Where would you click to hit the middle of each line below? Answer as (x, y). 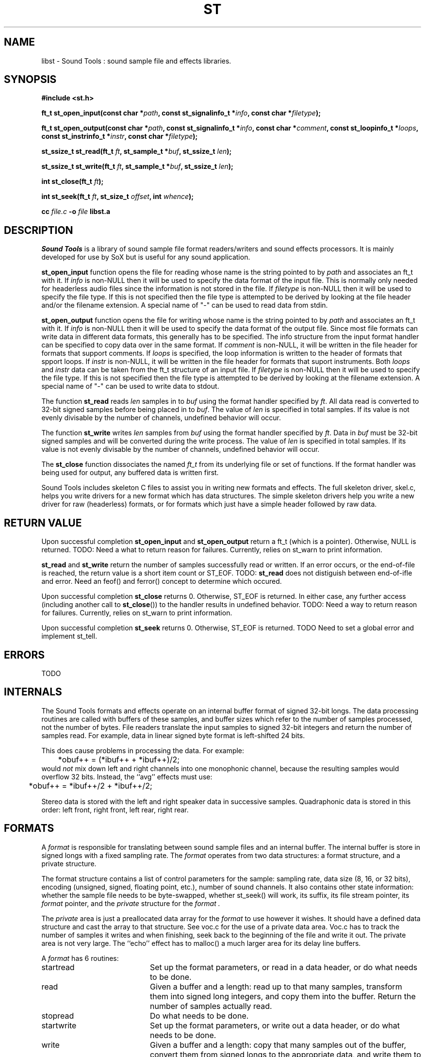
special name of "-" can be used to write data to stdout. (130, 386)
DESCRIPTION (39, 230)
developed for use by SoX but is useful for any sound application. (146, 257)
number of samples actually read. (211, 1006)
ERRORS (25, 655)
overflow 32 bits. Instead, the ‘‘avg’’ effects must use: (127, 776)
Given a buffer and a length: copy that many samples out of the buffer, (278, 1045)
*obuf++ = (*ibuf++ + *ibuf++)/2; (119, 759)
